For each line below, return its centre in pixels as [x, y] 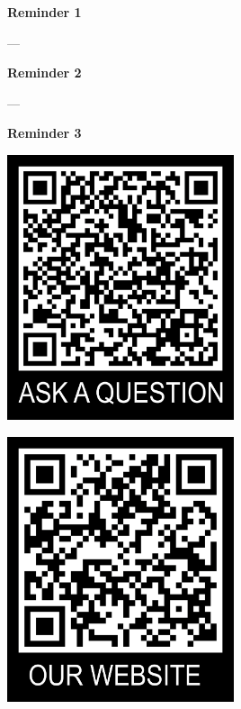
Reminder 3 [45, 133]
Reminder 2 [45, 73]
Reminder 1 [45, 12]
